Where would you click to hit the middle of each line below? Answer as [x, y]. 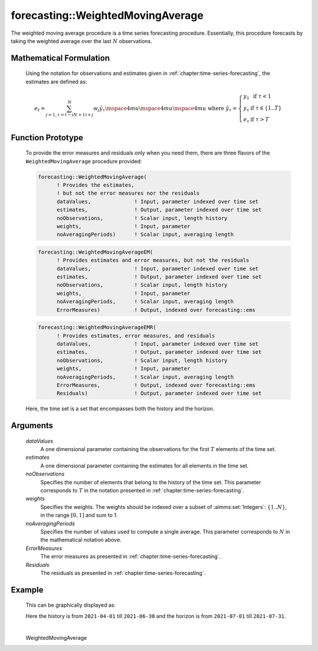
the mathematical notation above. [81, 540]
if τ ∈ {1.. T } [266, 108]
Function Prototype [47, 138]
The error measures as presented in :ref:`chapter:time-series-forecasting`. [130, 557]
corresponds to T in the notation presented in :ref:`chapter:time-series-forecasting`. [142, 491]
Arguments [32, 425]
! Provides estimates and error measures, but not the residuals [153, 260]
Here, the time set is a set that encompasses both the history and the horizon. [120, 409]
